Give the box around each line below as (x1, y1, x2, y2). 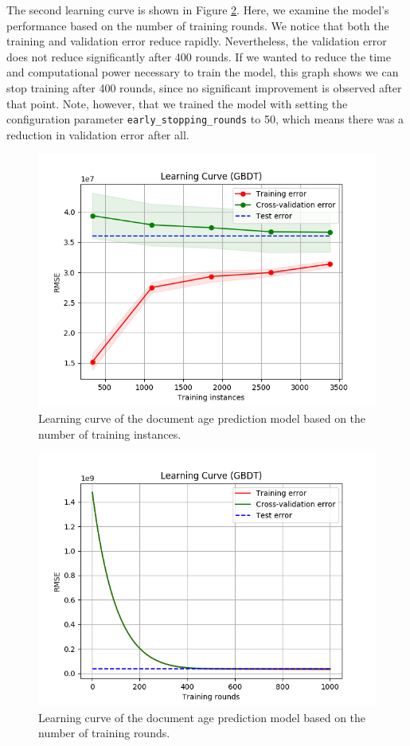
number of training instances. (38, 425, 182, 442)
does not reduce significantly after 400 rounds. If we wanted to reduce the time (6, 48, 391, 64)
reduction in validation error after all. (6, 126, 189, 143)
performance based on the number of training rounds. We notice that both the (6, 17, 389, 33)
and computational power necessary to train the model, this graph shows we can (6, 64, 399, 80)
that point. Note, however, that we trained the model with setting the (6, 95, 348, 111)
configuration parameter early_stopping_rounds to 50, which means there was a (6, 111, 404, 127)
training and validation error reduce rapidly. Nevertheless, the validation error (6, 33, 387, 49)
